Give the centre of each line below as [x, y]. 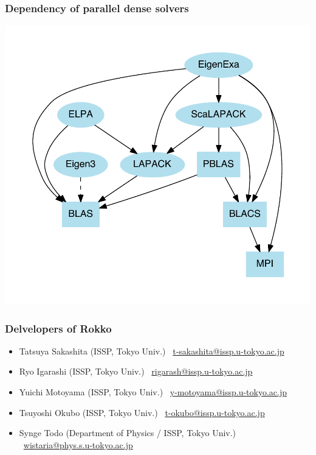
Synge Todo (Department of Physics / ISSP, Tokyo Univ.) [128, 433]
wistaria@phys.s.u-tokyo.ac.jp [78, 444]
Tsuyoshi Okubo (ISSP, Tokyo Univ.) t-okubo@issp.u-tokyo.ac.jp [142, 412]
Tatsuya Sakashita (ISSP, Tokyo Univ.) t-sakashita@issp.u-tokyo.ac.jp [152, 351]
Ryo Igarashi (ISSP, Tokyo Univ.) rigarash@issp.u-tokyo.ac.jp [136, 371]
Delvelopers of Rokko [58, 328]
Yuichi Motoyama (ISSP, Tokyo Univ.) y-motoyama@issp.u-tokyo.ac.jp [153, 391]
